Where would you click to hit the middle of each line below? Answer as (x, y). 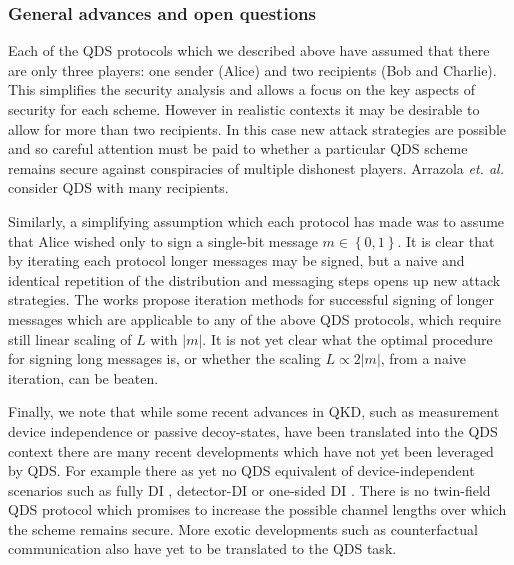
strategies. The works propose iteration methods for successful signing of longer (251, 299)
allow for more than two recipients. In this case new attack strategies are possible (257, 128)
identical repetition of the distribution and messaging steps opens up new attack (254, 279)
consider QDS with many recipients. (118, 187)
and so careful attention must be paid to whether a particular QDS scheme (238, 148)
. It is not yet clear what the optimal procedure (347, 338)
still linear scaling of (70, 338)
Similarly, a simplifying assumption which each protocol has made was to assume (256, 220)
